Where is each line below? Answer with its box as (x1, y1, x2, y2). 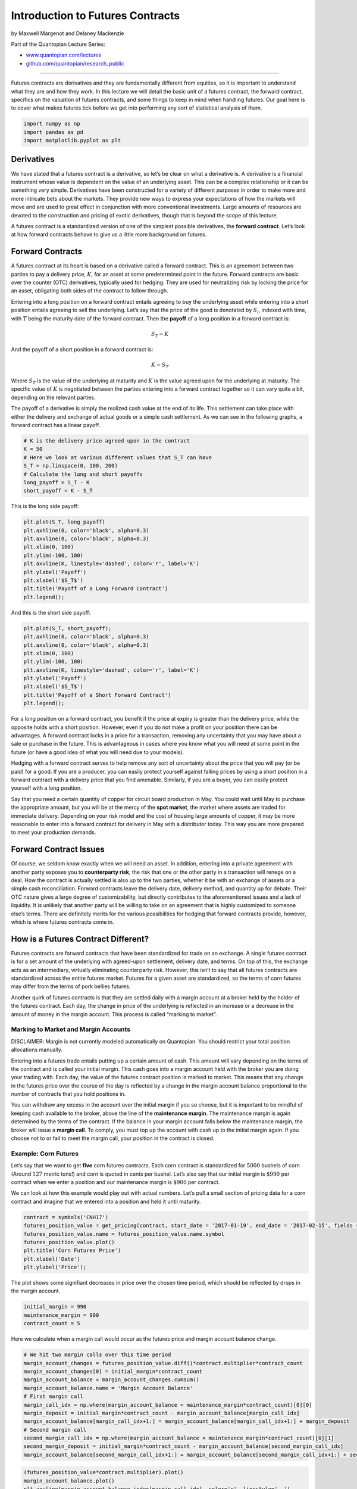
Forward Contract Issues (11, 845, 105, 855)
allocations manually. (11, 1046, 62, 1054)
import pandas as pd (23, 129, 83, 135)
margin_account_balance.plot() (23, 1477, 115, 1484)
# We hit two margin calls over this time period (23, 1351, 171, 1358)
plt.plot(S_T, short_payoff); (23, 625, 112, 631)
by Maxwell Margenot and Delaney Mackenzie (11, 30, 124, 37)
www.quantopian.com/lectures (26, 51, 102, 59)
